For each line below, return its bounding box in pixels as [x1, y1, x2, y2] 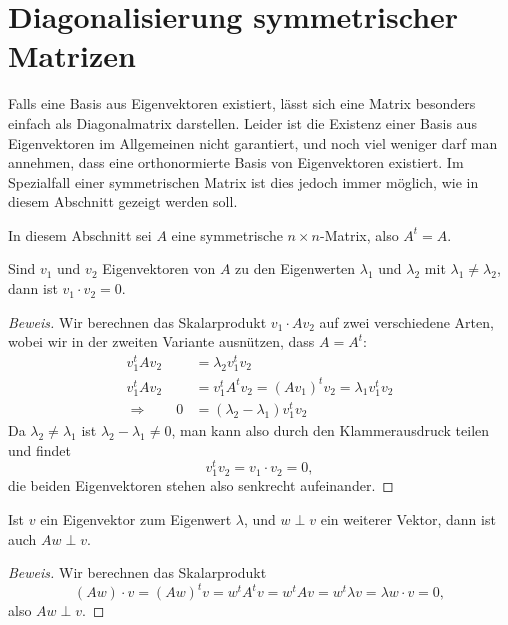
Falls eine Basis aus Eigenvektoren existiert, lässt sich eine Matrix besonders [8, 93, 476, 114]
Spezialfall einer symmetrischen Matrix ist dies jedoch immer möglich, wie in [8, 171, 479, 192]
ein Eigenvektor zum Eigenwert [40, 509, 232, 530]
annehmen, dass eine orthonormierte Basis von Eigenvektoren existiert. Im [8, 152, 464, 173]
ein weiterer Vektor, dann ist [320, 509, 496, 530]
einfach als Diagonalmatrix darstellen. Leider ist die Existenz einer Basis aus [8, 112, 477, 133]
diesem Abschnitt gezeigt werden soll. [8, 191, 238, 212]
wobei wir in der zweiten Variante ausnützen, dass [8, 331, 315, 352]
